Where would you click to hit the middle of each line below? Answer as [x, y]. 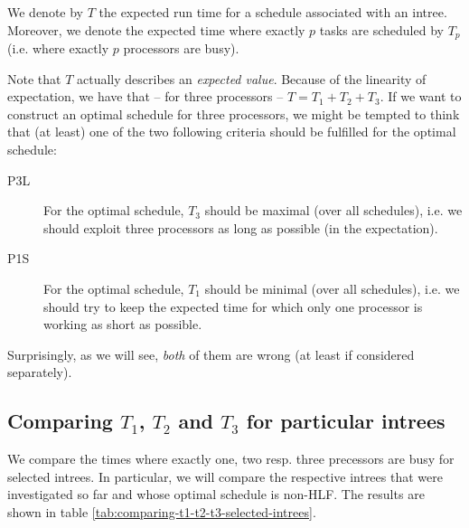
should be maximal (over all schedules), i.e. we [333, 210]
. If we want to [421, 96]
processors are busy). [181, 48]
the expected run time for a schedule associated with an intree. [273, 12]
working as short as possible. [123, 324]
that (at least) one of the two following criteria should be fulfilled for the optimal [232, 132]
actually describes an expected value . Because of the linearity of [252, 78]
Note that [34, 78]
